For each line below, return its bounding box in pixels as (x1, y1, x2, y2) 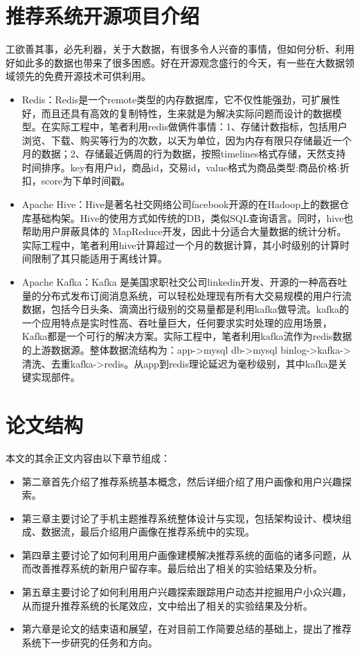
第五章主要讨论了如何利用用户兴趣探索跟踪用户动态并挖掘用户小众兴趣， (21, 585, 352, 599)
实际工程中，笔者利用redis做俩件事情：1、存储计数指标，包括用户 (51, 119, 348, 134)
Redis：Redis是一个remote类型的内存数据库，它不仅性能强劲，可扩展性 (21, 92, 341, 106)
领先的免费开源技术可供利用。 (15, 69, 151, 83)
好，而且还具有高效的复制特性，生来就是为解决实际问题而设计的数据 (21, 105, 332, 120)
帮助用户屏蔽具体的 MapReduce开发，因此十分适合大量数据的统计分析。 (21, 224, 347, 239)
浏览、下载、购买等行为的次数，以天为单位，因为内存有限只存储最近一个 (21, 132, 352, 147)
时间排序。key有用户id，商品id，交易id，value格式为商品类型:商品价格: (21, 160, 340, 174)
